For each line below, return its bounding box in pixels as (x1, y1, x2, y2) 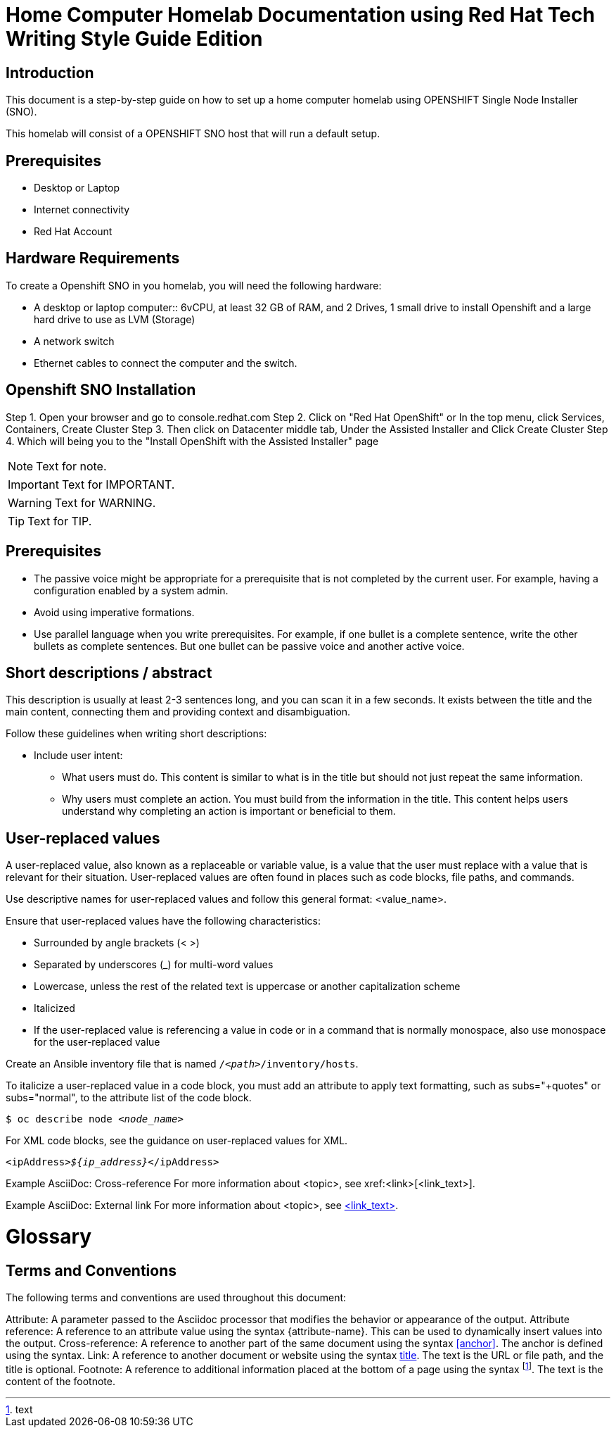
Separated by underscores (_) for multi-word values (34, 958, 274, 971)
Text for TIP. (27, 513, 92, 528)
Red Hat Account (34, 225, 113, 238)
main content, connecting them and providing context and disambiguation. (6, 706, 351, 718)
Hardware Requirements (6, 249, 180, 268)
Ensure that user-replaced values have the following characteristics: (6, 915, 321, 927)
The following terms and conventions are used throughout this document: (6, 1291, 347, 1304)
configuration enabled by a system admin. (34, 584, 229, 596)
